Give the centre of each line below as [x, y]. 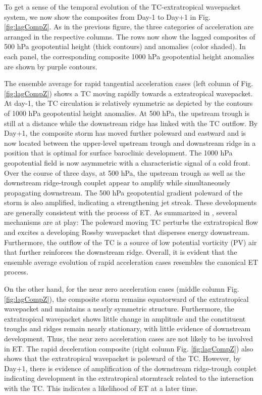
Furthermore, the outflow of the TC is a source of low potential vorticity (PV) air [130, 242]
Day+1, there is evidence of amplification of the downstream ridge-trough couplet [130, 368]
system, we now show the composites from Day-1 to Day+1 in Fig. [107, 16]
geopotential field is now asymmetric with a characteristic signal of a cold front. [127, 162]
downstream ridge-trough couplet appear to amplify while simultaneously [117, 183]
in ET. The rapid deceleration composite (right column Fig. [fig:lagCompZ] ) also [129, 348]
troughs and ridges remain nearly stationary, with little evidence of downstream [127, 328]
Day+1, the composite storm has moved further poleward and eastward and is [125, 133]
